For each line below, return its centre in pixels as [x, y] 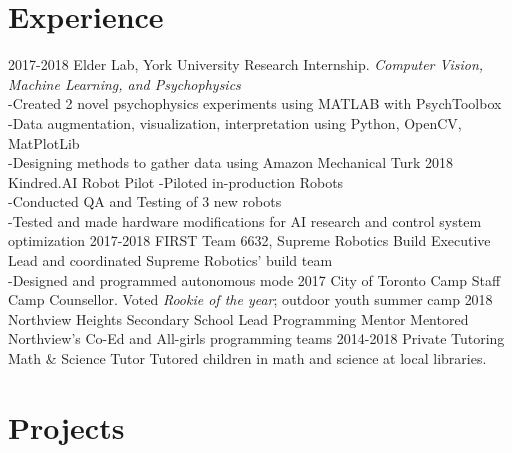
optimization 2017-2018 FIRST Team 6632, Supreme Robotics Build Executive [249, 240]
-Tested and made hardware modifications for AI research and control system [245, 220]
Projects [66, 426]
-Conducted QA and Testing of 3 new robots [145, 201]
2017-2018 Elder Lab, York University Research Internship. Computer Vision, [246, 64]
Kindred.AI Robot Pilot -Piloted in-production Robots [176, 181]
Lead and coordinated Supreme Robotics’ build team [170, 260]
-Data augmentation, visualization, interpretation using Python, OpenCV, [235, 122]
